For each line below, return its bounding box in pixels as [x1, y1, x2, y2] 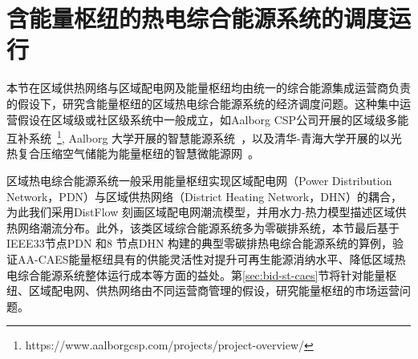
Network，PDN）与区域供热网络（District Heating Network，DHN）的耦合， [6, 188, 402, 204]
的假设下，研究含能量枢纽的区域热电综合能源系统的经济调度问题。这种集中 [6, 95, 400, 111]
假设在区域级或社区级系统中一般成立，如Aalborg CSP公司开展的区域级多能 [17, 111, 409, 127]
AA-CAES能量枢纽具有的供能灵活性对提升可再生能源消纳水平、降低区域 [17, 250, 395, 267]
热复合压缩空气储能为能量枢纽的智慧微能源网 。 [6, 145, 259, 162]
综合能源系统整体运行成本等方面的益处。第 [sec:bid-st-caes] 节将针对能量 [17, 266, 386, 283]
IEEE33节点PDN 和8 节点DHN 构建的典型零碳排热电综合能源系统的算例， [6, 235, 393, 252]
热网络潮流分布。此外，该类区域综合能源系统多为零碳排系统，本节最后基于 [6, 219, 400, 236]
